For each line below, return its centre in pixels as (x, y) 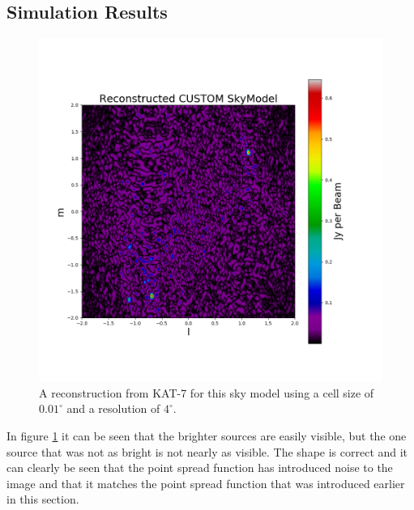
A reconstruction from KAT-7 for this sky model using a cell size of (207, 392)
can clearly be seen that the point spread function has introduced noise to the (200, 467)
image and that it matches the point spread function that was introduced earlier (206, 483)
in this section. (43, 499)
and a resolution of (113, 408)
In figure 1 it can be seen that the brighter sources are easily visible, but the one (207, 435)
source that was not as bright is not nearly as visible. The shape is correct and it (207, 451)
